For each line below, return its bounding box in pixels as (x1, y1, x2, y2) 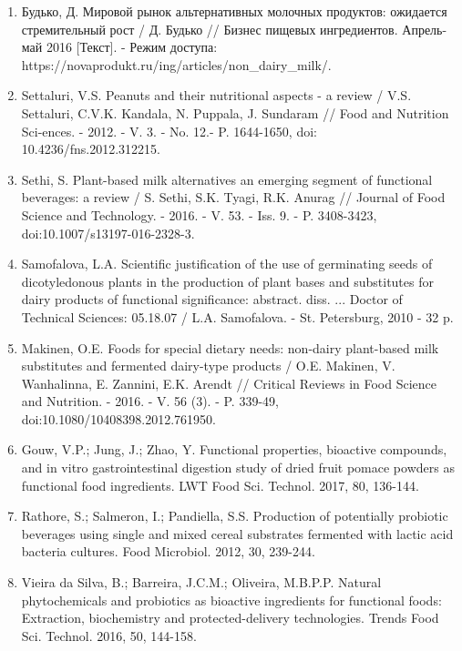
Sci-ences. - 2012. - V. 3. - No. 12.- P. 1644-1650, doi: (21, 121, 317, 140)
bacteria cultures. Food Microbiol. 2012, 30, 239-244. (21, 542, 315, 561)
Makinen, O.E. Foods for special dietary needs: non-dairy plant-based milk (21, 338, 439, 357)
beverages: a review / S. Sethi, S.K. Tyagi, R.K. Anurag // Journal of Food (21, 188, 446, 207)
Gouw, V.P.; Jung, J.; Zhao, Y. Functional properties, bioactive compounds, (21, 440, 447, 459)
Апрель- (402, 19, 447, 38)
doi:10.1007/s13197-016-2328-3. (21, 223, 195, 242)
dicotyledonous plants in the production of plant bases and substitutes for (21, 271, 434, 290)
